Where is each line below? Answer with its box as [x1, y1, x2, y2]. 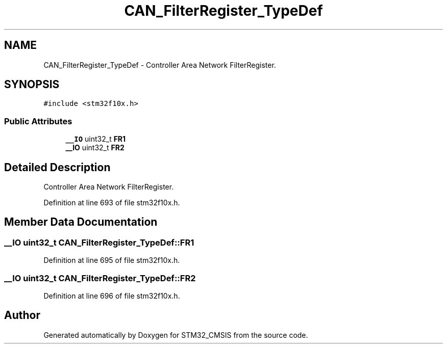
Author [4, 309, 40, 322]
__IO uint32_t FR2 [65, 143, 125, 152]
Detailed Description [4, 160, 111, 174]
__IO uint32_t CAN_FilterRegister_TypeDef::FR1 [4, 237, 194, 248]
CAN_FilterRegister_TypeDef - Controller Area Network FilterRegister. [43, 60, 276, 69]
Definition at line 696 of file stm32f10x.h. [43, 291, 180, 300]
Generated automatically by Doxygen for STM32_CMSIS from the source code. [43, 330, 308, 339]
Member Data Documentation [4, 216, 158, 229]
